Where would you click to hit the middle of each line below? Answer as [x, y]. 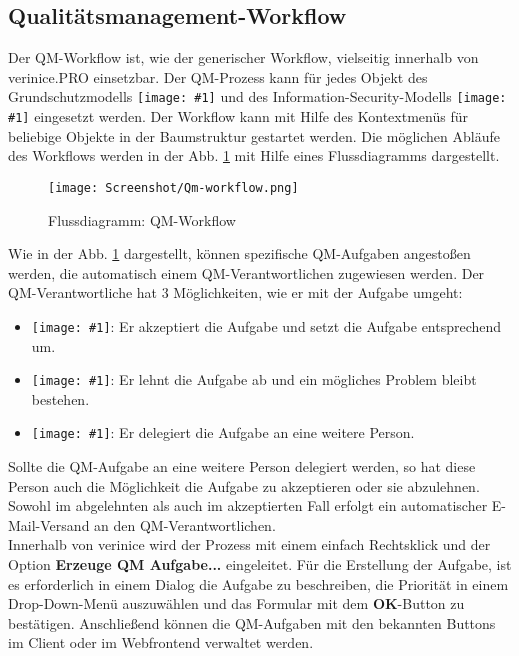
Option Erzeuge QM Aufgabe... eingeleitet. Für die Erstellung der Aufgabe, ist [260, 564]
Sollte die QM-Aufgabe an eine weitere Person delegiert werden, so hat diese [242, 466]
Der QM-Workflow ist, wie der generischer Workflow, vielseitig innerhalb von [243, 57]
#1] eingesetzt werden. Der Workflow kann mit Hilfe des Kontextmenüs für [238, 116]
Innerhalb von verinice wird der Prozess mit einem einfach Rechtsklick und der [249, 544]
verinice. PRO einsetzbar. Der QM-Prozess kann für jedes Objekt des [218, 76]
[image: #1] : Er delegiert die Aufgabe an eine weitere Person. [223, 432]
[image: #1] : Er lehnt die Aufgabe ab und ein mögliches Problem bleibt [254, 379]
